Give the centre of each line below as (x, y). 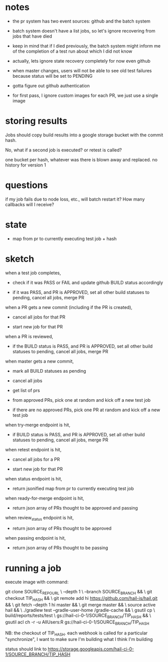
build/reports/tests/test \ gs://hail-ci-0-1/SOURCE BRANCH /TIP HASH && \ (78, 616)
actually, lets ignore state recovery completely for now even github (81, 61)
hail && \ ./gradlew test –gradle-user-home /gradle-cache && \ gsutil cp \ (80, 610)
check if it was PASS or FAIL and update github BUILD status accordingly (88, 282)
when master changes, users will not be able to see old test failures (82, 70)
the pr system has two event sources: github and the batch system (81, 21)
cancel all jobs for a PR (36, 459)
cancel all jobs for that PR (39, 317)
